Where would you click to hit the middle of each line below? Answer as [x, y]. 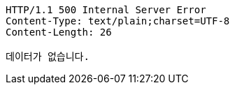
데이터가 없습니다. [48, 57]
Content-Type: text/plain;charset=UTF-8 [118, 21]
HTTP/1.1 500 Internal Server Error [106, 10]
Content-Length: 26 [59, 32]
